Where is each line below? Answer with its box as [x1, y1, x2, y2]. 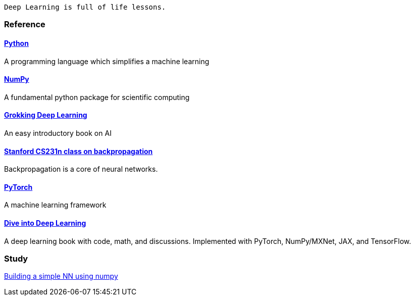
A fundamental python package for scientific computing [4, 92, 190, 102]
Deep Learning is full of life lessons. [4, 3, 166, 11]
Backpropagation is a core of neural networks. [4, 165, 158, 174]
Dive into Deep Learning [4, 219, 86, 228]
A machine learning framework [4, 201, 107, 210]
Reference [4, 19, 45, 30]
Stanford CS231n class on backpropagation [4, 146, 153, 156]
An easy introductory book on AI [4, 129, 112, 138]
